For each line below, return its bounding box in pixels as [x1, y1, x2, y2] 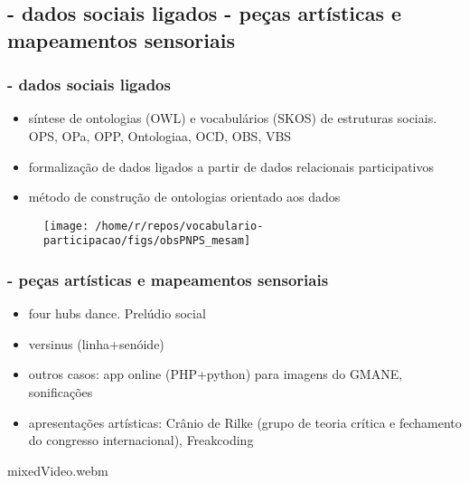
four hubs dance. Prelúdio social [28, 304, 206, 323]
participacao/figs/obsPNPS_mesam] [43, 234, 251, 248]
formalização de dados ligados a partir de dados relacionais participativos [28, 156, 435, 175]
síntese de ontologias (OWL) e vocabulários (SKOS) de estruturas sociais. [28, 109, 437, 128]
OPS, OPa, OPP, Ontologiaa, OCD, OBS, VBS [28, 126, 292, 145]
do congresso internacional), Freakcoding [28, 431, 254, 450]
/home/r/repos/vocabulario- [95, 219, 264, 232]
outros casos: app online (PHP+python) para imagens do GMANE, [28, 365, 403, 384]
